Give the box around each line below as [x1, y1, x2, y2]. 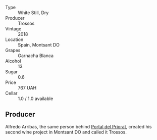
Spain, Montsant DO [18, 42, 60, 48]
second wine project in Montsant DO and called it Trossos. [5, 129, 127, 135]
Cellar [5, 90, 18, 96]
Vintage [5, 26, 22, 32]
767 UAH [18, 85, 37, 90]
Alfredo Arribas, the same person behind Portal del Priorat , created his [5, 123, 152, 129]
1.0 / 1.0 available [18, 96, 54, 102]
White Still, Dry [18, 10, 49, 16]
